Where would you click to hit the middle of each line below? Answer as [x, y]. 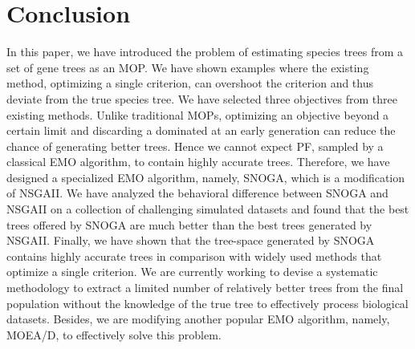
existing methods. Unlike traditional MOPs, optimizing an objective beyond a [198, 114]
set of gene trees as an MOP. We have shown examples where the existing [188, 67]
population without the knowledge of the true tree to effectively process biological [207, 303]
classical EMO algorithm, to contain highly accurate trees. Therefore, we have [198, 162]
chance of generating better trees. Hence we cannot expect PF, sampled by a [195, 146]
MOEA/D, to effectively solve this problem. [114, 334]
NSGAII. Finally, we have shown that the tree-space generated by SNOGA [191, 240]
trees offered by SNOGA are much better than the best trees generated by [189, 224]
